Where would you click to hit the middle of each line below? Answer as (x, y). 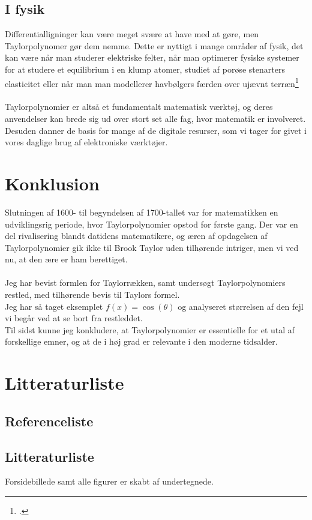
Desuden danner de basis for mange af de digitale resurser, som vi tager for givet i (156, 130)
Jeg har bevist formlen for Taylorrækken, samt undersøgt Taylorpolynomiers (145, 283)
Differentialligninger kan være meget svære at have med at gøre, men (132, 34)
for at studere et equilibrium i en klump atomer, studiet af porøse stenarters (145, 69)
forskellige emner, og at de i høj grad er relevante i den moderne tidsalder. (141, 341)
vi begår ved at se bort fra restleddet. (74, 318)
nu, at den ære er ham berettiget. (66, 259)
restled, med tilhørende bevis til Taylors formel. (92, 295)
